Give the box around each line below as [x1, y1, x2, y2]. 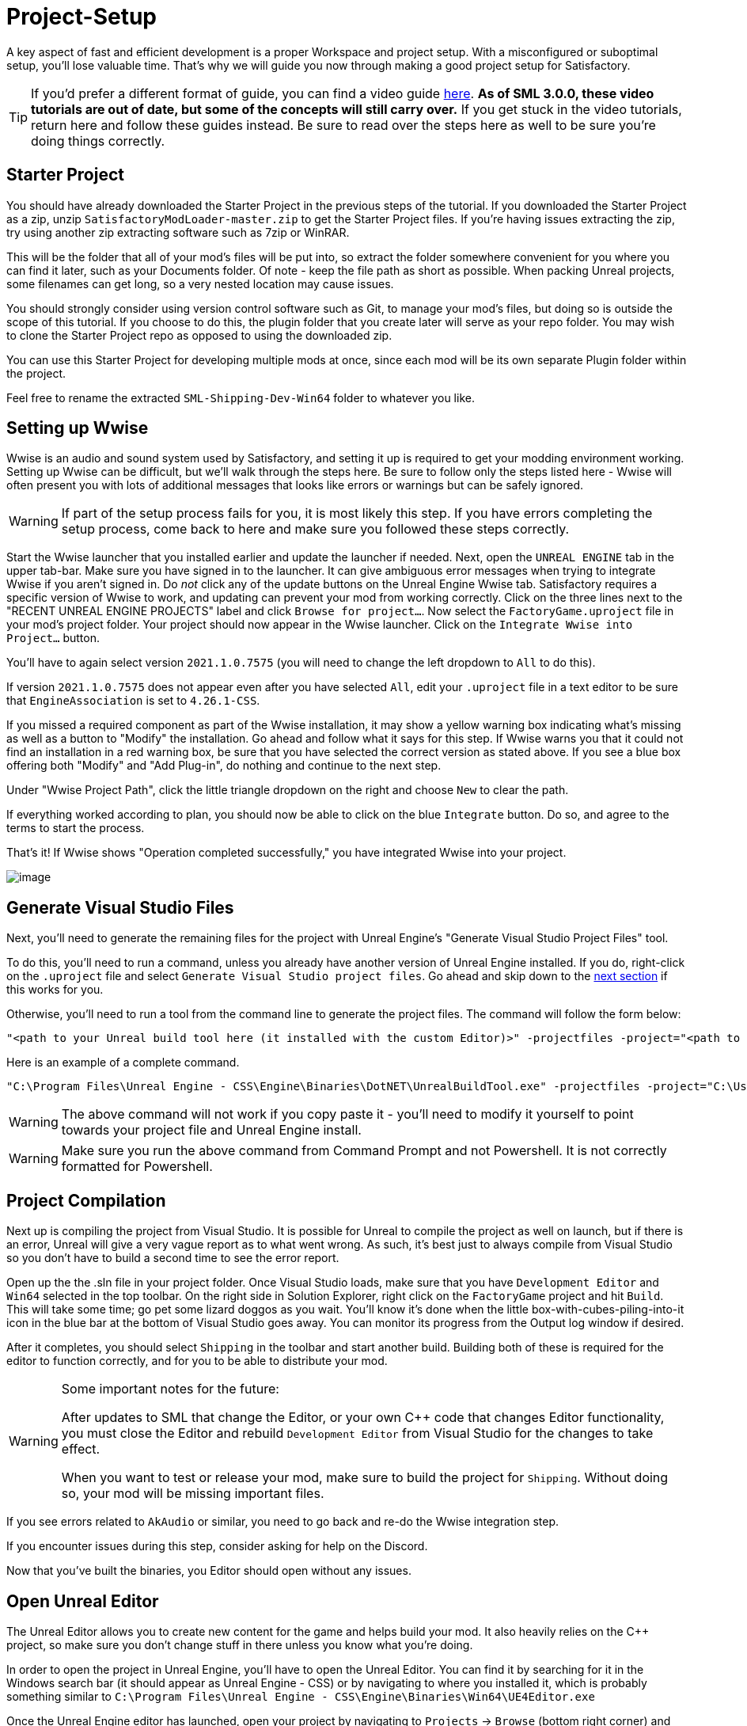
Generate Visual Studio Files [6, 897, 234, 918]
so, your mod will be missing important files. [61, 1485, 324, 1502]
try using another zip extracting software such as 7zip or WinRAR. [6, 225, 350, 239]
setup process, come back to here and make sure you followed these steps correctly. [61, 521, 570, 538]
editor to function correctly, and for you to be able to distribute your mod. [6, 1354, 388, 1368]
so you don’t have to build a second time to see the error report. [6, 1251, 339, 1265]
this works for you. [6, 983, 104, 997]
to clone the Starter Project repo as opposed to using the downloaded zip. [6, 328, 392, 342]
